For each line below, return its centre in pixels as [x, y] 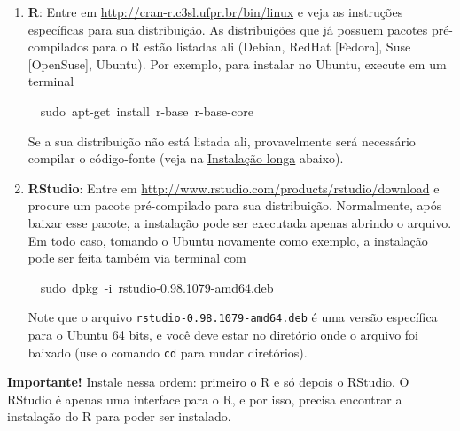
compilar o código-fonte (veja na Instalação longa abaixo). [186, 158]
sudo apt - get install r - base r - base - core [147, 110]
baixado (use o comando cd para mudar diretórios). [168, 352]
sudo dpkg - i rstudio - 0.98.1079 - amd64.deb [157, 287]
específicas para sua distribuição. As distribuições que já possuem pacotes [228, 29]
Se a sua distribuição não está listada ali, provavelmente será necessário [222, 141]
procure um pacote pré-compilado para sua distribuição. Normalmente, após [235, 205]
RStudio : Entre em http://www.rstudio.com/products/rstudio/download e [234, 188]
